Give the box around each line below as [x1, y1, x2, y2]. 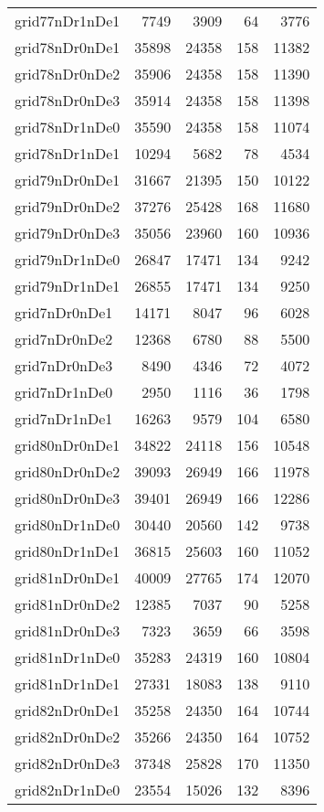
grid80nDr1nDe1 [15, 540, 120, 561]
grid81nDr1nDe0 [15, 646, 120, 668]
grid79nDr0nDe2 [15, 196, 120, 217]
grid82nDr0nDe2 [15, 726, 120, 747]
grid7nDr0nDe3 [15, 355, 113, 376]
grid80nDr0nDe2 [15, 461, 120, 482]
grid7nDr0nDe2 [15, 328, 113, 349]
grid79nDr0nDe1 [15, 169, 120, 190]
